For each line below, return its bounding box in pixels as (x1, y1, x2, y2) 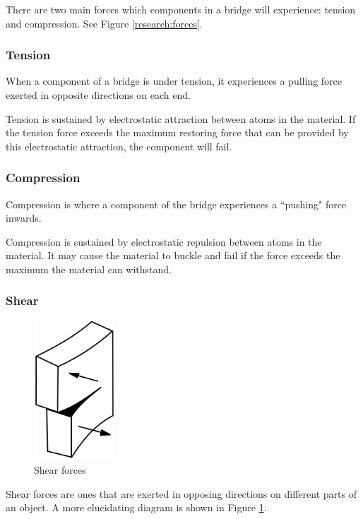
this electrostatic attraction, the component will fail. (6, 138, 232, 153)
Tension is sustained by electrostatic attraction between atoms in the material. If (6, 111, 356, 126)
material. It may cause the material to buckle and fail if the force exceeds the (6, 248, 340, 263)
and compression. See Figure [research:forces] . (6, 16, 203, 30)
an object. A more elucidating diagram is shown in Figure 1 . (6, 500, 267, 515)
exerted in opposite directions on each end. (6, 88, 191, 102)
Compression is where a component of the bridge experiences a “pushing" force (6, 196, 347, 211)
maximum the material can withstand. (6, 261, 172, 276)
